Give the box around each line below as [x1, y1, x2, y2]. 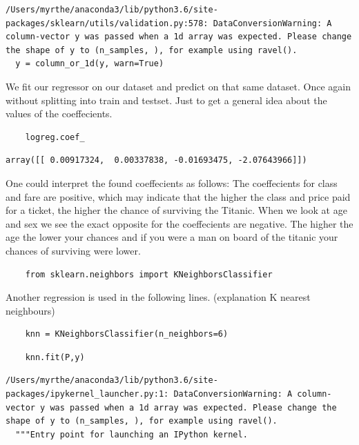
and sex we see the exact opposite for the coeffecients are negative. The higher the [6, 216, 353, 230]
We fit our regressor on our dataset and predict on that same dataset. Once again [6, 79, 351, 93]
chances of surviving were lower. [6, 243, 141, 257]
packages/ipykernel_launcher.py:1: [6, 389, 169, 399]
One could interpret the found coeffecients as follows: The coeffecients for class [6, 175, 338, 190]
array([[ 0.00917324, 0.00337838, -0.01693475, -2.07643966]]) [6, 155, 307, 166]
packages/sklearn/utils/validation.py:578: [6, 18, 208, 28]
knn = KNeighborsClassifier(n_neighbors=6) [25, 329, 229, 339]
